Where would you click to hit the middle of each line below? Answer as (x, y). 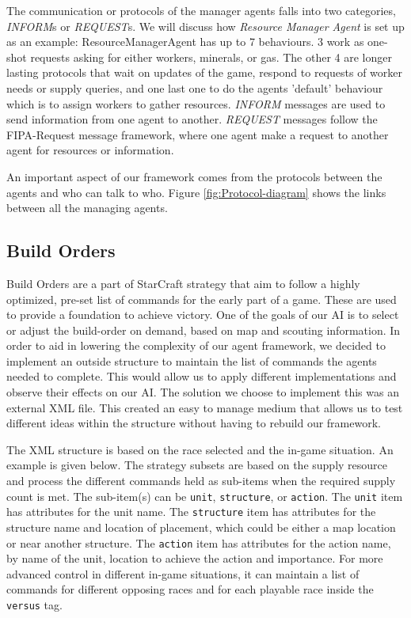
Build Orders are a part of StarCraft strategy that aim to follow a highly (183, 283)
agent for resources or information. (90, 150)
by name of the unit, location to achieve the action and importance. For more (195, 558)
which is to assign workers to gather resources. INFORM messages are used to (196, 103)
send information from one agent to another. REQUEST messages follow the (192, 119)
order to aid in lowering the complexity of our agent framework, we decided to (196, 345)
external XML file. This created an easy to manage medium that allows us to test (205, 407)
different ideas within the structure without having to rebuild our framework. (194, 423)
